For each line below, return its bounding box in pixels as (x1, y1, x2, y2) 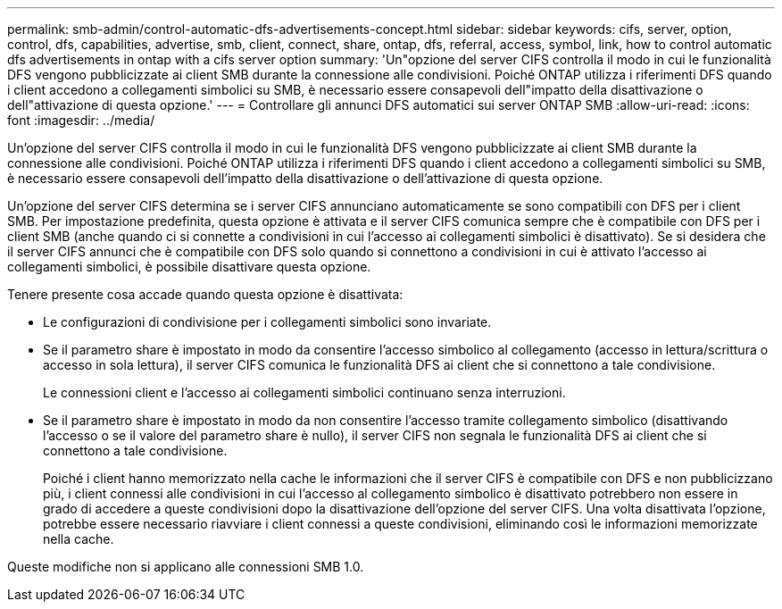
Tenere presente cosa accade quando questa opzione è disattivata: (7, 287, 403, 302)
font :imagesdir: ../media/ (7, 113, 155, 128)
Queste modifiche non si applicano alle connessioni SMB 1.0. (7, 559, 364, 574)
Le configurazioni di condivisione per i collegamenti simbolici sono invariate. (43, 314, 492, 330)
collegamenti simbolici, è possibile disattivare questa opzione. (7, 259, 371, 274)
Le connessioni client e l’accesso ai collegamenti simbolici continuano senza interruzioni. (43, 385, 566, 400)
